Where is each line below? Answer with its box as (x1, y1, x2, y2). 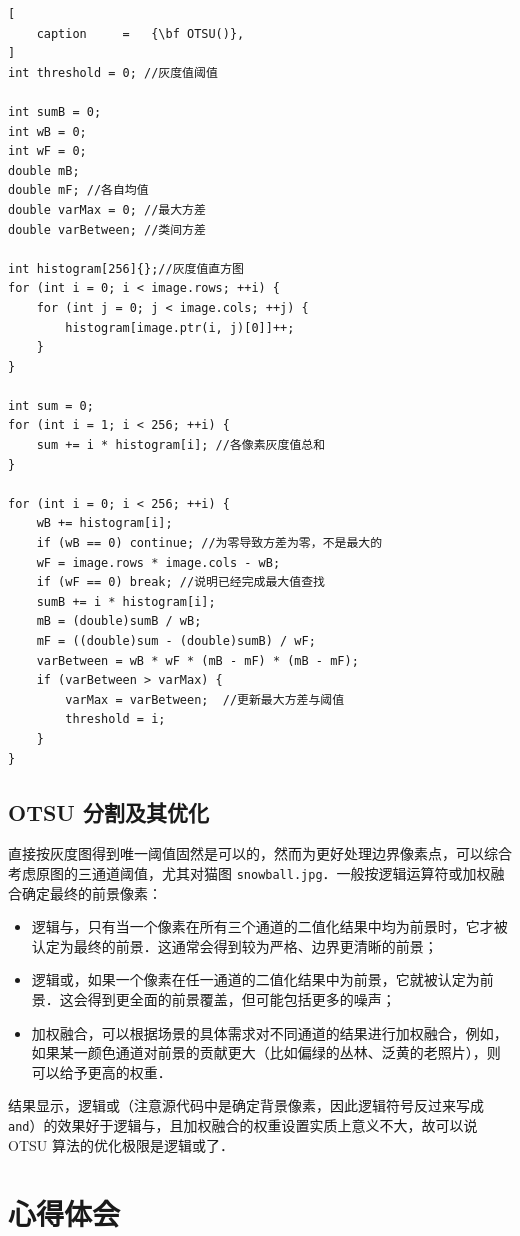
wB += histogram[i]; (36, 516, 173, 531)
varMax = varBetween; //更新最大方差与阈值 (65, 692, 345, 707)
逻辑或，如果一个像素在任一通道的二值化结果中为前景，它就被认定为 (31, 969, 480, 990)
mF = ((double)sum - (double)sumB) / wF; (36, 634, 316, 648)
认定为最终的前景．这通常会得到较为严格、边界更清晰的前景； (31, 935, 438, 956)
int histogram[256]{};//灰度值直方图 (8, 261, 244, 276)
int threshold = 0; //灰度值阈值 (8, 65, 218, 80)
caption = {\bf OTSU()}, (36, 26, 245, 41)
